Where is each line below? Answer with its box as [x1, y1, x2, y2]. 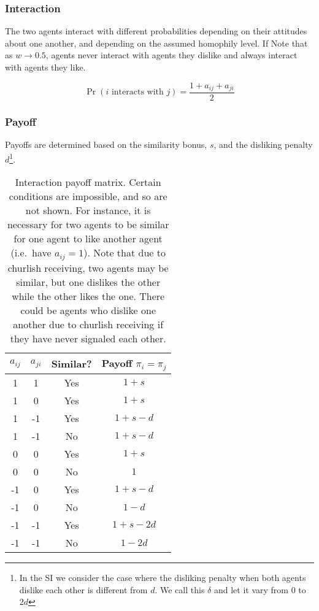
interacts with [111, 88, 164, 97]
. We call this [155, 583, 205, 596]
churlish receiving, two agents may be [7, 261, 169, 275]
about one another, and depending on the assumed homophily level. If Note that [5, 36, 308, 49]
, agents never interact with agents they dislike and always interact [45, 48, 298, 61]
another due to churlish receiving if [13, 317, 164, 332]
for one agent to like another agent [13, 231, 163, 246]
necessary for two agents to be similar [7, 217, 169, 232]
